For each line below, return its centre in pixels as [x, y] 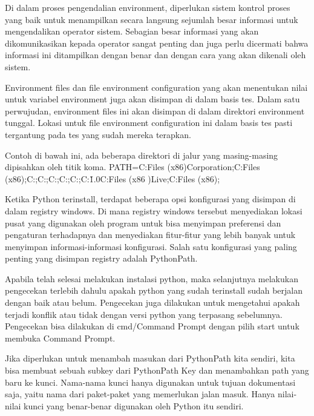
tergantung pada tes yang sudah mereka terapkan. [98, 134]
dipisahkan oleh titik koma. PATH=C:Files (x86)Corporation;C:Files [132, 167]
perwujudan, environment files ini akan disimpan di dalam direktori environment [155, 111]
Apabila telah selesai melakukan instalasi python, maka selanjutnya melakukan [152, 278]
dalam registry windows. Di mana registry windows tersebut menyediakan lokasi [154, 210]
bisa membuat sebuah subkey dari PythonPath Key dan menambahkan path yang [157, 370]
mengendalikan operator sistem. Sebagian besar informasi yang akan [132, 31]
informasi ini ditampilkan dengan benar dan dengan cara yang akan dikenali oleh [155, 55]
